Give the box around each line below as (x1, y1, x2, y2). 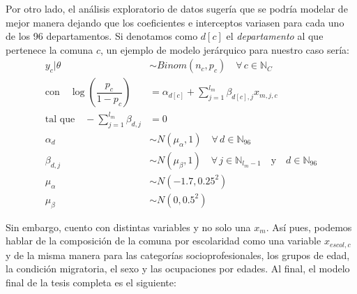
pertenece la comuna (6, 42, 93, 57)
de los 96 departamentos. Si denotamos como (6, 29, 198, 43)
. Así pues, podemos (266, 219, 352, 234)
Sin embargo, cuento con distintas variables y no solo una (6, 219, 251, 234)
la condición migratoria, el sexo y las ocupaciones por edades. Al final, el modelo (6, 261, 350, 276)
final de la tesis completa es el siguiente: (6, 274, 176, 289)
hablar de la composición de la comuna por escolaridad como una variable (6, 233, 321, 248)
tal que (45, 114, 75, 124)
